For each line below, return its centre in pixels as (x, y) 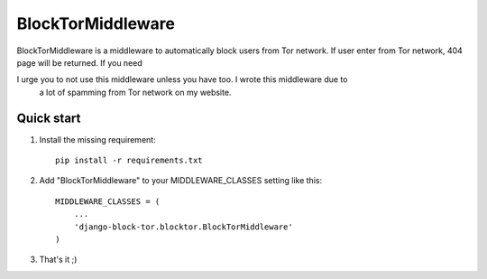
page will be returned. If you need (80, 62)
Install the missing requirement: (98, 139)
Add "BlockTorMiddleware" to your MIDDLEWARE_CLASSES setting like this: (181, 181)
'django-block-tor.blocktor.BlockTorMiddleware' (183, 227)
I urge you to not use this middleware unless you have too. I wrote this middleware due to (182, 79)
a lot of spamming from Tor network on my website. (135, 92)
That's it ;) (58, 260)
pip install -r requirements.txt (129, 161)
